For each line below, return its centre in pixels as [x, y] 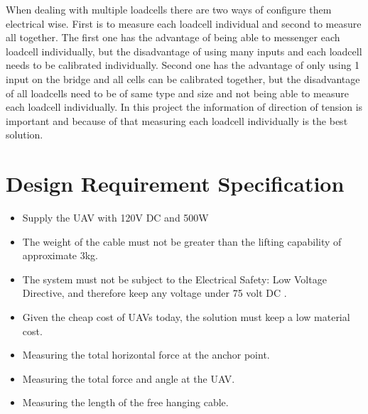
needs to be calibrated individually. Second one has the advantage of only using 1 [183, 65]
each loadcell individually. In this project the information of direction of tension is [184, 107]
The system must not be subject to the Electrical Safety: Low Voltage [174, 279]
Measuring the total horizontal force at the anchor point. [146, 355]
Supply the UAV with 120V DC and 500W [115, 218]
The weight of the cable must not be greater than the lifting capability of [182, 241]
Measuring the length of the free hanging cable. [125, 402]
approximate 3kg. [60, 255]
